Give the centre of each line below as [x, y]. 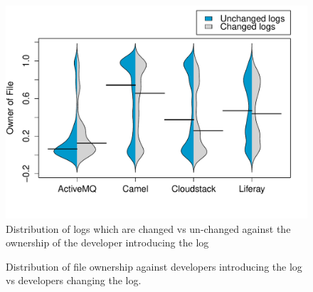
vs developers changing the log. [74, 280]
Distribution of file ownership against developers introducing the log [154, 266]
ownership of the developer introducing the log [107, 243]
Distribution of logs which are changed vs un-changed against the [148, 228]
